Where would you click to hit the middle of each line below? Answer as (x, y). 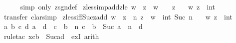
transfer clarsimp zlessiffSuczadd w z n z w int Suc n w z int (118, 16)
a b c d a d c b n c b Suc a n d (73, 26)
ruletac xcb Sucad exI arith (51, 36)
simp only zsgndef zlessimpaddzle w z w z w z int (118, 6)
